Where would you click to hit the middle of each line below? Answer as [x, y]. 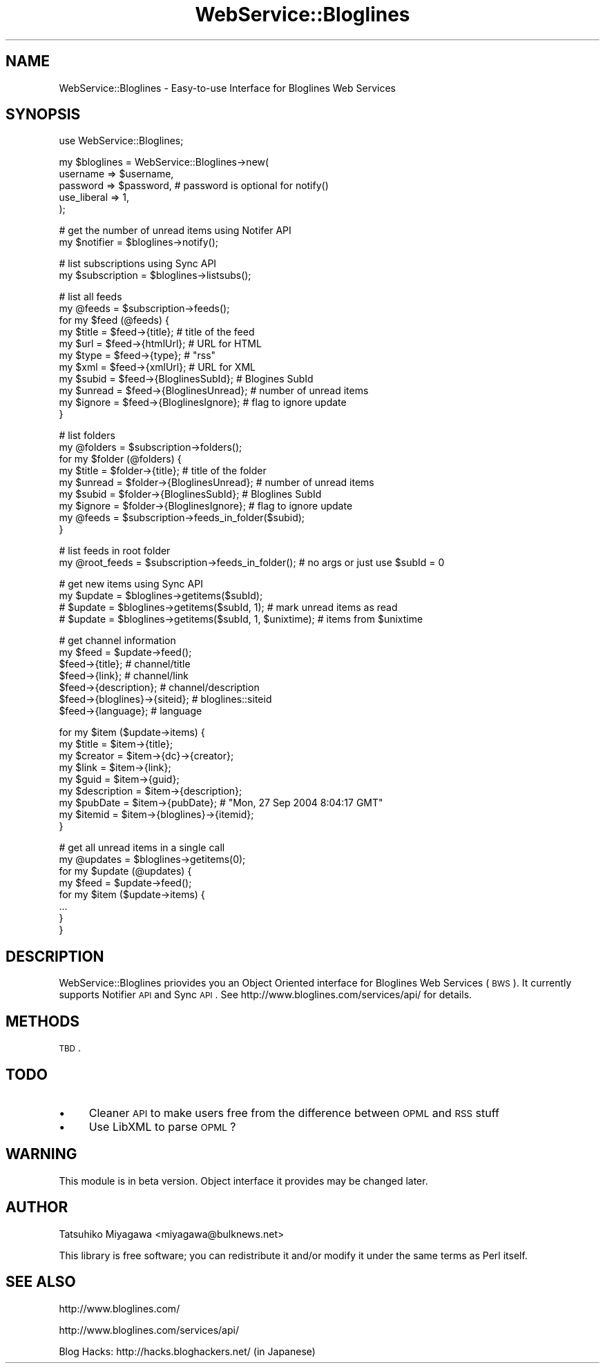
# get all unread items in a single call [142, 848]
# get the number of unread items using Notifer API [175, 231]
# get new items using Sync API [131, 584]
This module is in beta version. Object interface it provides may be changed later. [243, 1181]
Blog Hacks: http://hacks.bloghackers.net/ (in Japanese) [187, 1351]
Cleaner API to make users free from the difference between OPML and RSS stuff [294, 1113]
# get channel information [117, 641]
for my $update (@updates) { [125, 871]
